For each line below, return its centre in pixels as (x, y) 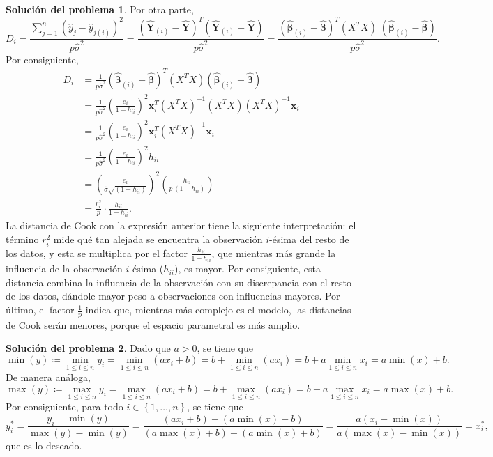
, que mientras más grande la (274, 253)
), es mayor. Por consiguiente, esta (248, 269)
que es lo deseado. (44, 445)
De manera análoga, (48, 377)
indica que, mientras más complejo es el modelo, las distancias (218, 310)
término (22, 239)
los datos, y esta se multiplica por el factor (97, 253)
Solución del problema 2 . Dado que (88, 348)
